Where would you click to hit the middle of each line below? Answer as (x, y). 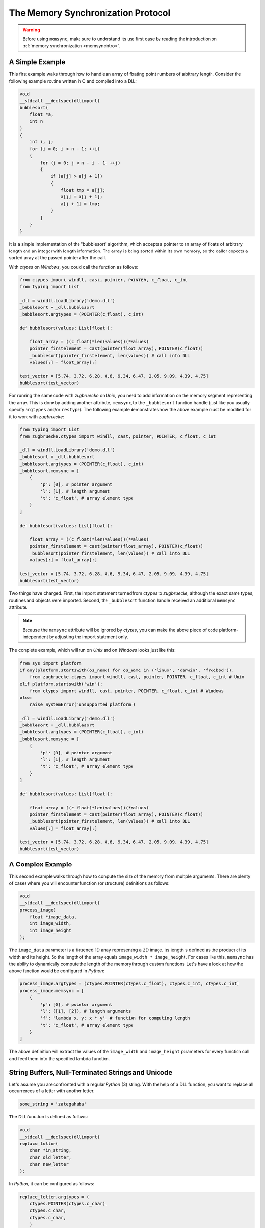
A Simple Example (37, 62)
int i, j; (41, 142)
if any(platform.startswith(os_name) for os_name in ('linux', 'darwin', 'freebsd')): (127, 670)
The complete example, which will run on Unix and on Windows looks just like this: (93, 650)
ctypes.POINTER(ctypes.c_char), (69, 1204)
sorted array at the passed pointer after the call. (57, 258)
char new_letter (49, 1164)
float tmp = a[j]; (83, 190)
